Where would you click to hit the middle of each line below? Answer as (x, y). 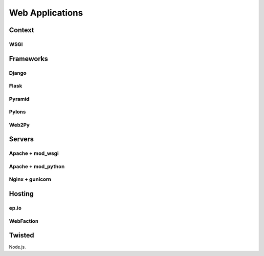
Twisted (22, 235)
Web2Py (19, 125)
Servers (22, 139)
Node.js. (18, 247)
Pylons (18, 112)
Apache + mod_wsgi (34, 153)
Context (22, 30)
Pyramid (19, 99)
